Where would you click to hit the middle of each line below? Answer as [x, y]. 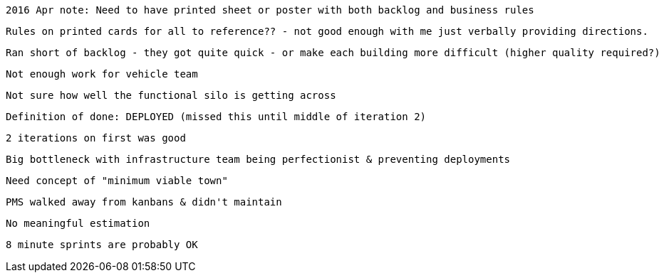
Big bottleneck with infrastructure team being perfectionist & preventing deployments [258, 159]
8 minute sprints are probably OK [102, 245]
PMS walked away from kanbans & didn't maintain [144, 202]
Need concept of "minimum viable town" [117, 181]
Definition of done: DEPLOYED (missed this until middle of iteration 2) [216, 117]
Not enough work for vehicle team [102, 74]
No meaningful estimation [78, 223]
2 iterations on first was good [96, 138]
